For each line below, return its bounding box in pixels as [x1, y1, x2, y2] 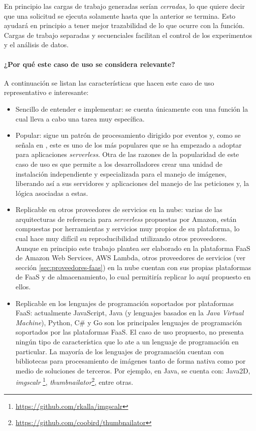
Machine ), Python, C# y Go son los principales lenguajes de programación [15, 317, 242, 327]
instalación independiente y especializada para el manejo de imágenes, [15, 168, 227, 179]
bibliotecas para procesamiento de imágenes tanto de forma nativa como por [15, 356, 246, 366]
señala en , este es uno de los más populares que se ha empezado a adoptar [15, 139, 242, 150]
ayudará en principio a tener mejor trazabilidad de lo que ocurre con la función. [4, 20, 245, 31]
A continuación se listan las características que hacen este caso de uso [4, 77, 214, 88]
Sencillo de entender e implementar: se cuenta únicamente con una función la [15, 103, 248, 114]
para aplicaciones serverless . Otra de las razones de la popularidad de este [15, 149, 239, 159]
